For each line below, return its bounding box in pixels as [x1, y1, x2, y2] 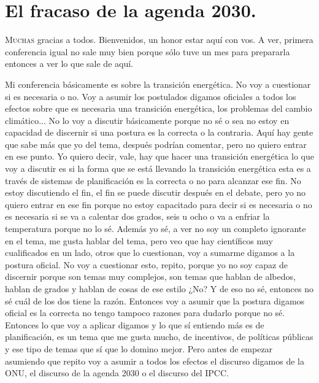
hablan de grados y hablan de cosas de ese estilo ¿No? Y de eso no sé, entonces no [5, 282, 314, 295]
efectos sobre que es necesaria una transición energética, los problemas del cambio [5, 102, 312, 115]
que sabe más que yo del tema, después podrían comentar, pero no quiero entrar [5, 137, 307, 150]
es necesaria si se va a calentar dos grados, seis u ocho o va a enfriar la [5, 210, 270, 223]
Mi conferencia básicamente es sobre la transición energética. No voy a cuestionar [5, 77, 311, 90]
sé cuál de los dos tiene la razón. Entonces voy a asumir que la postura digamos [5, 294, 305, 307]
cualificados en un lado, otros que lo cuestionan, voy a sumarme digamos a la [5, 246, 295, 259]
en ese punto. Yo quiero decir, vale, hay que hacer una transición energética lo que [5, 150, 314, 163]
